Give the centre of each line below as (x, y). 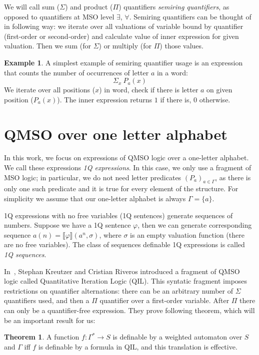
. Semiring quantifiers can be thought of (190, 16)
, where (110, 234)
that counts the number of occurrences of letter (76, 72)
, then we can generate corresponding (195, 225)
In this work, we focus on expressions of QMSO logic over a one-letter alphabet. (126, 158)
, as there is (233, 177)
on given (219, 90)
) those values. (181, 46)
